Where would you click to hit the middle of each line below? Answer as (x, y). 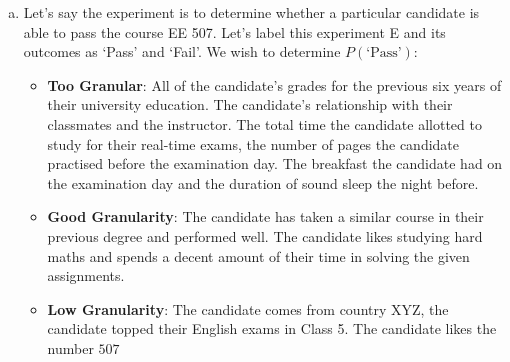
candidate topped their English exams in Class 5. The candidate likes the (272, 328)
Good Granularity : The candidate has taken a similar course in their (265, 216)
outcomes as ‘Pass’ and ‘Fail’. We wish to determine (182, 51)
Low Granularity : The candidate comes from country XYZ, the (248, 308)
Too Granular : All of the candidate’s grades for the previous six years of (274, 84)
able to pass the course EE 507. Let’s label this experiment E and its (234, 31)
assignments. (86, 275)
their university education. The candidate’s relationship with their (250, 104)
